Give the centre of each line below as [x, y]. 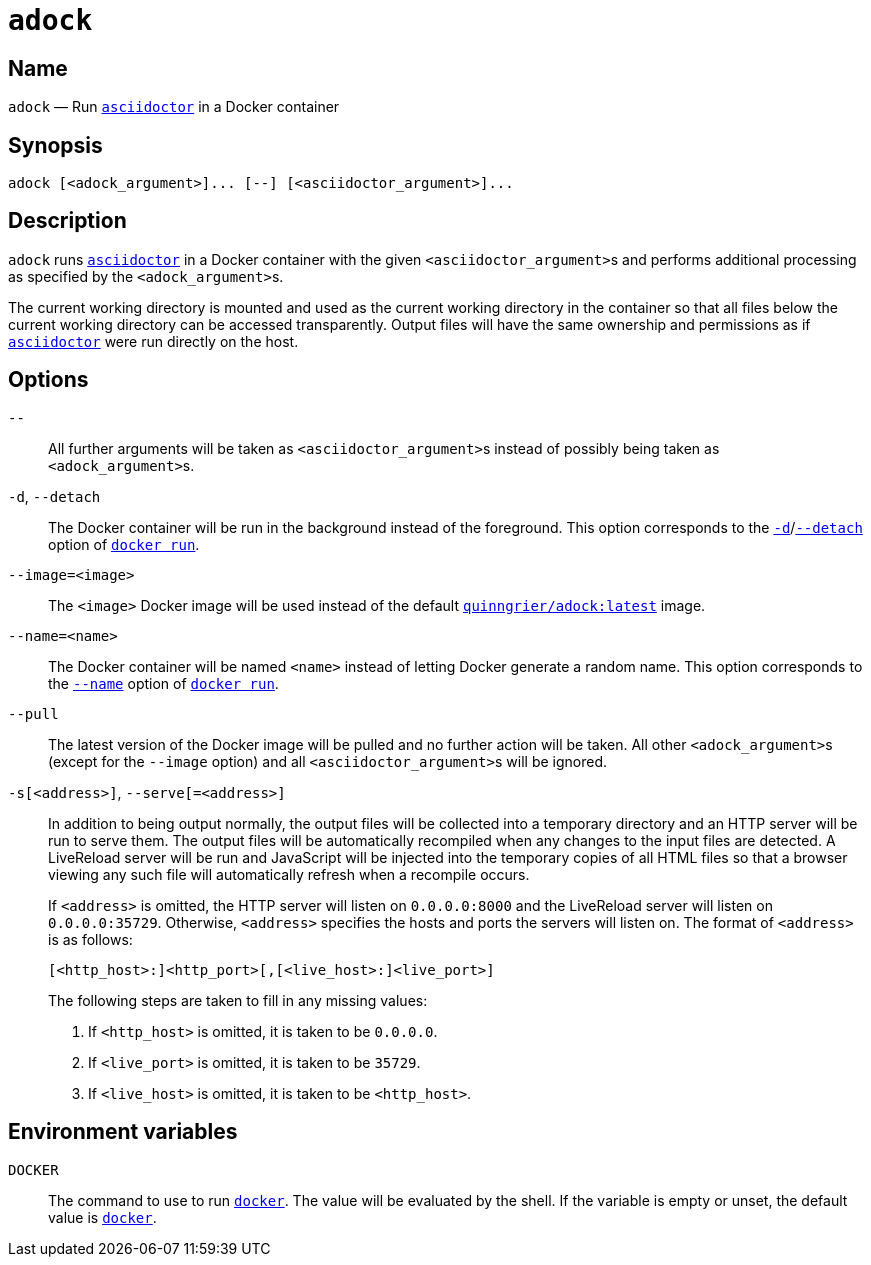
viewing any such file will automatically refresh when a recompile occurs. [289, 874]
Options [48, 380]
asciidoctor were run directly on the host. [153, 341]
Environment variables [123, 1132]
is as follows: [90, 939]
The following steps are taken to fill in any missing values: [238, 1000]
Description [67, 221]
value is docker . [102, 1217]
